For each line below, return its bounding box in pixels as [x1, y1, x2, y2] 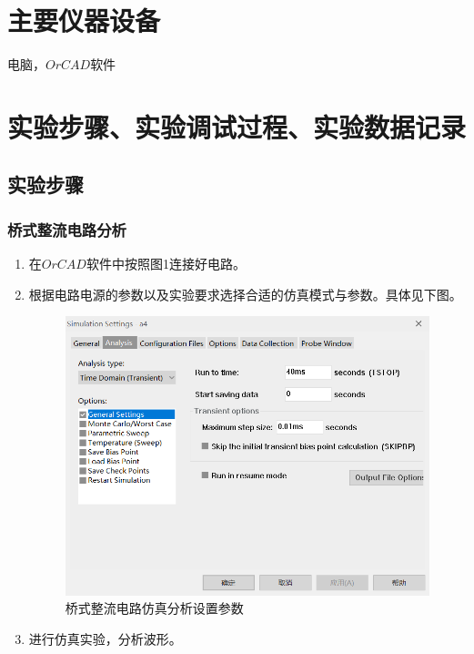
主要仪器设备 [7, 2, 161, 39]
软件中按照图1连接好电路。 [86, 254, 246, 273]
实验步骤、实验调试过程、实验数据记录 [7, 107, 467, 145]
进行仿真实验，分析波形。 [28, 629, 182, 649]
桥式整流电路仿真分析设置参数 [65, 598, 244, 618]
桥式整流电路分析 [7, 218, 126, 240]
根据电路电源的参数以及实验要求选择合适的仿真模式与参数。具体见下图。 [28, 284, 462, 303]
